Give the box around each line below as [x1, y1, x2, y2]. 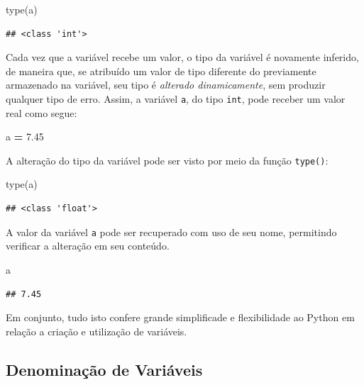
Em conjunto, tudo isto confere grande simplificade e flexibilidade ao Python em [6, 310, 355, 325]
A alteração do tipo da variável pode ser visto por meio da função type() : [6, 152, 329, 167]
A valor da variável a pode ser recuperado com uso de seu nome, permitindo [6, 224, 337, 239]
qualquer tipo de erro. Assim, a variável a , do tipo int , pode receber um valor [6, 91, 346, 106]
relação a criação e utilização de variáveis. [6, 323, 187, 338]
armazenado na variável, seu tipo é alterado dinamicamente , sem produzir [6, 77, 326, 92]
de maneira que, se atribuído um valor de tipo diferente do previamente [6, 63, 316, 78]
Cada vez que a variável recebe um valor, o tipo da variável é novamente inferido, [6, 50, 359, 65]
